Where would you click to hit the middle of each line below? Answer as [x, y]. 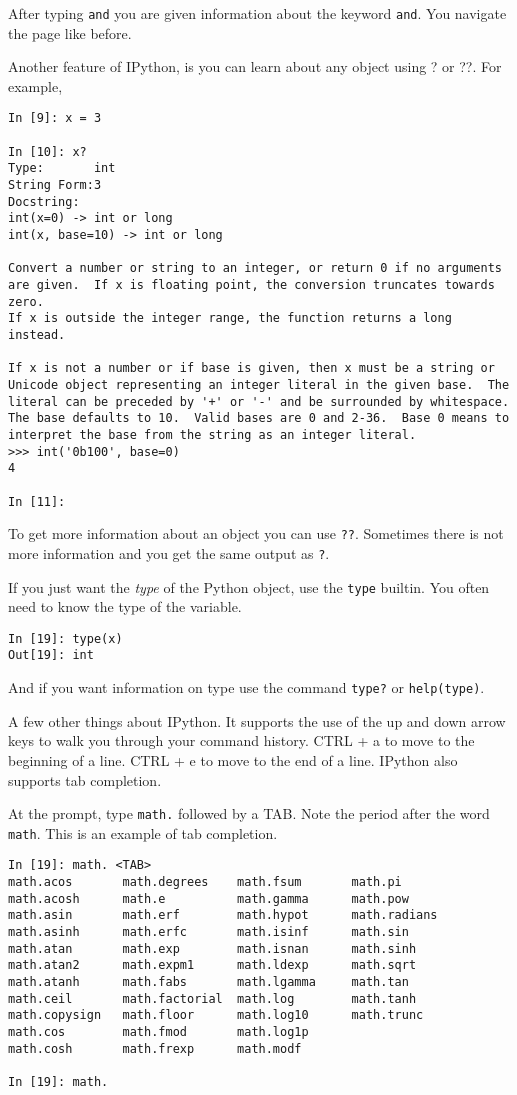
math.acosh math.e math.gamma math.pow [208, 898]
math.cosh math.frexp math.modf [155, 1048]
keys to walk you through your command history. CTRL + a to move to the [241, 740]
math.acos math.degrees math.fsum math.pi [205, 882]
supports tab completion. [85, 779]
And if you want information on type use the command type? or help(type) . [246, 687]
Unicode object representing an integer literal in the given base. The [259, 384]
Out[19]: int [51, 655]
